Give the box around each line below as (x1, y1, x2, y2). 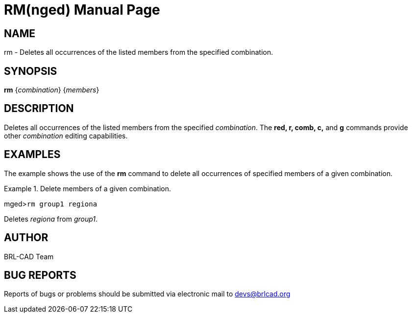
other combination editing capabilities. (4, 131, 128, 140)
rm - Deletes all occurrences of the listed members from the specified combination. (4, 48, 273, 57)
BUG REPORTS (4, 269, 76, 281)
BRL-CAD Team (4, 252, 54, 261)
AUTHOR (4, 231, 48, 244)
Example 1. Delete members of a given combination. (4, 184, 171, 193)
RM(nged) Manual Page (4, 1, 160, 18)
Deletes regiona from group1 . (4, 214, 98, 223)
